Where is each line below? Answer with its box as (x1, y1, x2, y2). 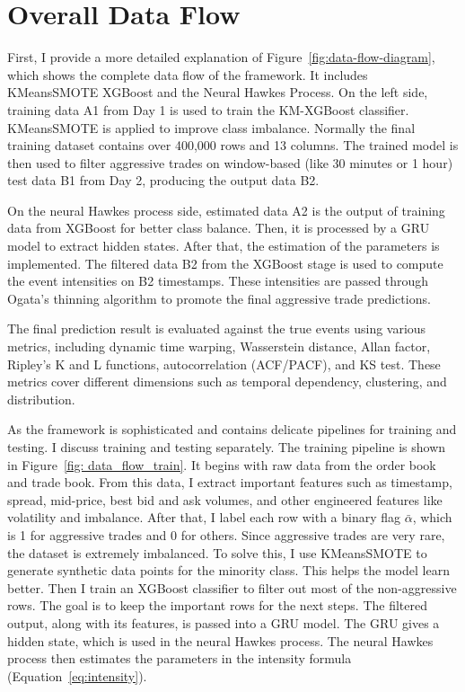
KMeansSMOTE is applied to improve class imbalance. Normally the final (7, 118, 416, 137)
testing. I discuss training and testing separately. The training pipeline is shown (7, 438, 446, 456)
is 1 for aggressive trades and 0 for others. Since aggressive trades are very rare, (7, 525, 445, 544)
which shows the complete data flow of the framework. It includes (7, 65, 368, 84)
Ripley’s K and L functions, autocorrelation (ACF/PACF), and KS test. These (7, 354, 441, 373)
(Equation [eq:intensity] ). (7, 666, 147, 685)
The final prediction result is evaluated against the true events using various (7, 319, 426, 338)
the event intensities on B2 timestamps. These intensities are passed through (7, 271, 429, 290)
